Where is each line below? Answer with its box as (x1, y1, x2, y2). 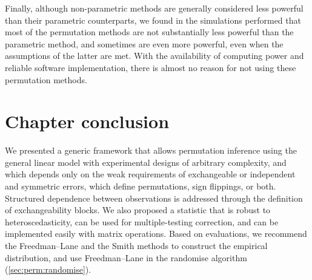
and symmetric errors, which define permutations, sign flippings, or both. (5, 180, 276, 193)
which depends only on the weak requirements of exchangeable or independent (5, 168, 296, 180)
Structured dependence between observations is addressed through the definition (5, 191, 303, 204)
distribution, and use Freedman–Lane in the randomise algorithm (5, 251, 247, 264)
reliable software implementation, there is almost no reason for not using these (5, 61, 296, 73)
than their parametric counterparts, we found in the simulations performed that (5, 13, 301, 26)
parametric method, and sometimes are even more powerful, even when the (5, 37, 284, 50)
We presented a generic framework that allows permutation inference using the (5, 144, 297, 157)
